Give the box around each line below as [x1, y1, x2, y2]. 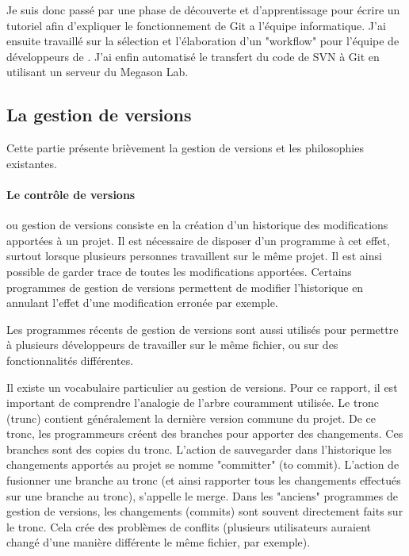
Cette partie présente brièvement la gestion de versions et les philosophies [6, 140, 364, 156]
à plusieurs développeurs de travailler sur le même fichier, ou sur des [6, 336, 338, 353]
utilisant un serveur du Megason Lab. [6, 63, 189, 80]
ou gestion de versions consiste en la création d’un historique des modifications [6, 217, 388, 233]
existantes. [6, 155, 57, 171]
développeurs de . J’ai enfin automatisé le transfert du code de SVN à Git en [6, 48, 380, 64]
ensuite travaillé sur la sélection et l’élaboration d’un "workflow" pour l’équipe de [6, 33, 399, 49]
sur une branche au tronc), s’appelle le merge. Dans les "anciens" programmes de [6, 487, 398, 504]
